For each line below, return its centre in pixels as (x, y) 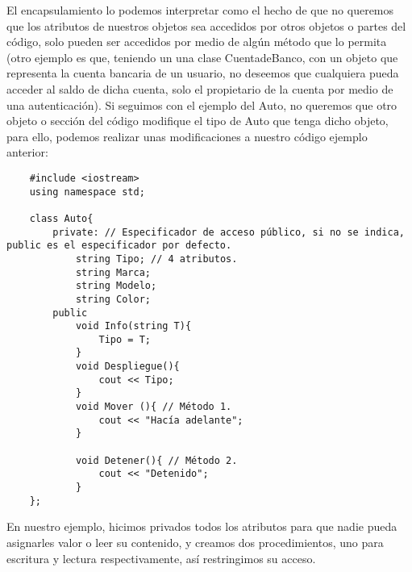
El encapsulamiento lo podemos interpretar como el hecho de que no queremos (200, 10)
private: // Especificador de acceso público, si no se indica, (229, 232)
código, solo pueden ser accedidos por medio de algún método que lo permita (197, 42)
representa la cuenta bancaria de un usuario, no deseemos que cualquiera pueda (203, 73)
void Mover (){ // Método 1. (154, 407)
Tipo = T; (125, 339)
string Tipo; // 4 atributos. (156, 259)
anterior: (27, 152)
